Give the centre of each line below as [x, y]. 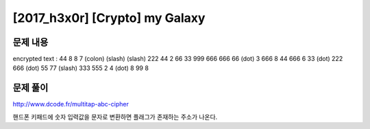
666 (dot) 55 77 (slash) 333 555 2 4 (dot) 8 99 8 [81, 68]
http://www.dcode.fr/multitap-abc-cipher [71, 104]
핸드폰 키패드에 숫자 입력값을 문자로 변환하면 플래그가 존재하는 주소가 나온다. [115, 117]
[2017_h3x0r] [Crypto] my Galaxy [109, 18]
